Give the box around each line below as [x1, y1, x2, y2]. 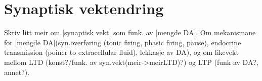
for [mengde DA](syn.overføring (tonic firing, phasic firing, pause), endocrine [4, 37, 241, 47]
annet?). [4, 66, 30, 77]
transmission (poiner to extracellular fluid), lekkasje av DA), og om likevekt [4, 47, 239, 57]
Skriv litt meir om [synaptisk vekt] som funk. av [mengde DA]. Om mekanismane [4, 27, 256, 38]
